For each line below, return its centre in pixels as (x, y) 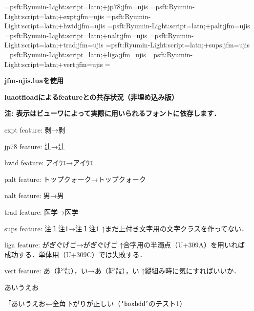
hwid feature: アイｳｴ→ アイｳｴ (49, 163)
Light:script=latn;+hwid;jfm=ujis (55, 26)
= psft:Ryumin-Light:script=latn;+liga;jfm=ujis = (79, 54)
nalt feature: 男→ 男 (34, 195)
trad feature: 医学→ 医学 (42, 211)
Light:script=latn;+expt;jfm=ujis (54, 16)
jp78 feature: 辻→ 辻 (35, 146)
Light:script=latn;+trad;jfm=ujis (54, 45)
